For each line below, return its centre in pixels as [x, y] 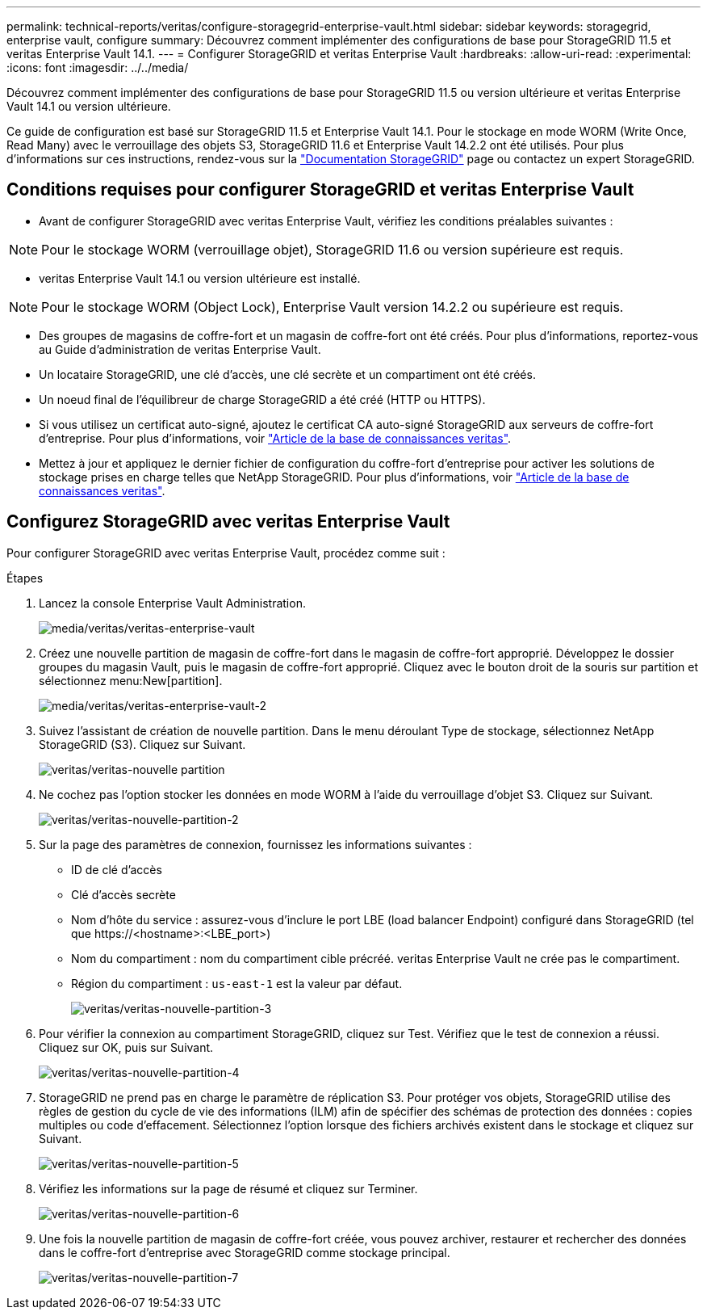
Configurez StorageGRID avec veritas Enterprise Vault [228, 522]
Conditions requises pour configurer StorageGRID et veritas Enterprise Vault [320, 190]
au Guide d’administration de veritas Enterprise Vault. [180, 349]
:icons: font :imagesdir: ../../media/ [98, 67]
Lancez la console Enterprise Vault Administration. [172, 603]
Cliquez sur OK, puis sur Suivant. [126, 1047]
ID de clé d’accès [117, 869]
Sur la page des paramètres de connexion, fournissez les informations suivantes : [255, 844]
